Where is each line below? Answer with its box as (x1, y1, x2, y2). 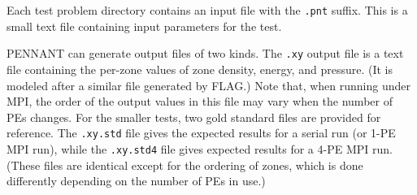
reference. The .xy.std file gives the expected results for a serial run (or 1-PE (7, 124, 396, 141)
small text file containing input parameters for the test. (7, 17, 282, 34)
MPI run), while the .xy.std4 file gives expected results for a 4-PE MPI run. (7, 140, 393, 157)
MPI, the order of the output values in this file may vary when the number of (7, 93, 393, 110)
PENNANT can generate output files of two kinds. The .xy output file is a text (7, 45, 404, 62)
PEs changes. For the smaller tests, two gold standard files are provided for (7, 108, 381, 125)
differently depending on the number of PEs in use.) (7, 172, 266, 189)
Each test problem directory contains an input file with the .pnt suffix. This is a (7, 2, 408, 18)
